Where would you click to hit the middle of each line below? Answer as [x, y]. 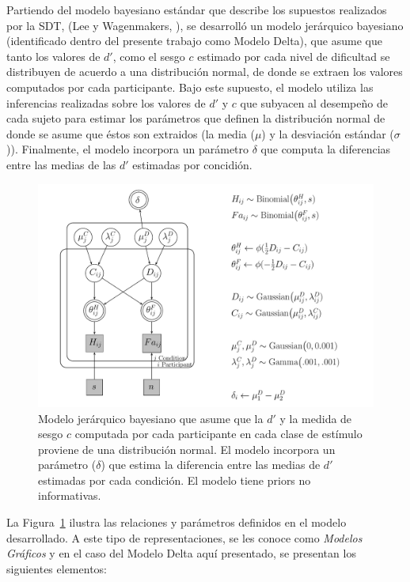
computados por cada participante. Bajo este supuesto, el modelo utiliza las [190, 87]
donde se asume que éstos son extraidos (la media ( [131, 133]
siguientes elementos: [57, 568]
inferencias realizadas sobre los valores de [106, 102]
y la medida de [316, 418]
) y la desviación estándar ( [328, 133]
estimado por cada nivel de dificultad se [294, 56]
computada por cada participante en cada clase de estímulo [218, 434]
